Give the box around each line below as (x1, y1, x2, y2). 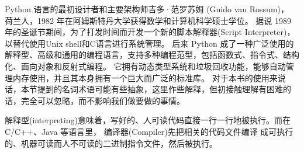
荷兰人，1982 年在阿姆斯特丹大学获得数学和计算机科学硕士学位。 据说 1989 (5, 14, 291, 26)
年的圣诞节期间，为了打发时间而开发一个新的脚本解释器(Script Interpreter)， (5, 26, 295, 38)
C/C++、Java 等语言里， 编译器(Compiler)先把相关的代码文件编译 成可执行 (5, 125, 293, 137)
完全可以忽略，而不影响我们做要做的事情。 (20, 94, 185, 106)
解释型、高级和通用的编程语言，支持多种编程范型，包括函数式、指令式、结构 (5, 48, 299, 61)
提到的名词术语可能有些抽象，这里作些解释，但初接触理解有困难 (37, 83, 283, 95)
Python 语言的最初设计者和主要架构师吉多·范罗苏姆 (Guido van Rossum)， (5, 3, 289, 15)
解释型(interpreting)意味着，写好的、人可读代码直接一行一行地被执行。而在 (5, 114, 291, 126)
